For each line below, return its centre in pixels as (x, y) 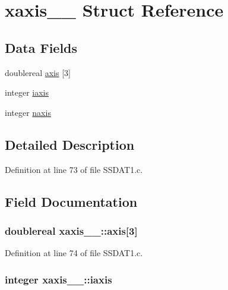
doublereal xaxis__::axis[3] (71, 230)
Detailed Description (70, 144)
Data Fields (41, 47)
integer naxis (28, 112)
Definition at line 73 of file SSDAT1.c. (74, 169)
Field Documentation (71, 201)
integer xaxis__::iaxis (58, 279)
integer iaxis (27, 92)
